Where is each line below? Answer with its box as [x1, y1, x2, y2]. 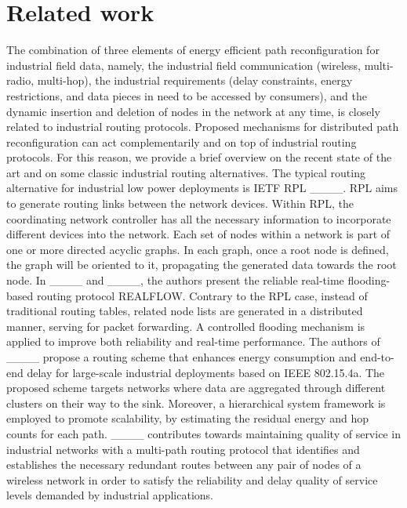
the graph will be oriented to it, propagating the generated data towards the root [6, 256, 397, 273]
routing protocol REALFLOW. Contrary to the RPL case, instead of [36, 287, 368, 303]
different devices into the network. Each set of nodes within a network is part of [6, 226, 391, 242]
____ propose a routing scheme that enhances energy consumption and [6, 349, 357, 365]
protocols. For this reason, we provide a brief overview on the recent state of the [6, 149, 392, 165]
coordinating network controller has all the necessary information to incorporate [6, 210, 391, 227]
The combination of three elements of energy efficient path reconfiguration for [6, 42, 380, 58]
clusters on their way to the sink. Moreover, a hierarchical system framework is [6, 394, 386, 411]
